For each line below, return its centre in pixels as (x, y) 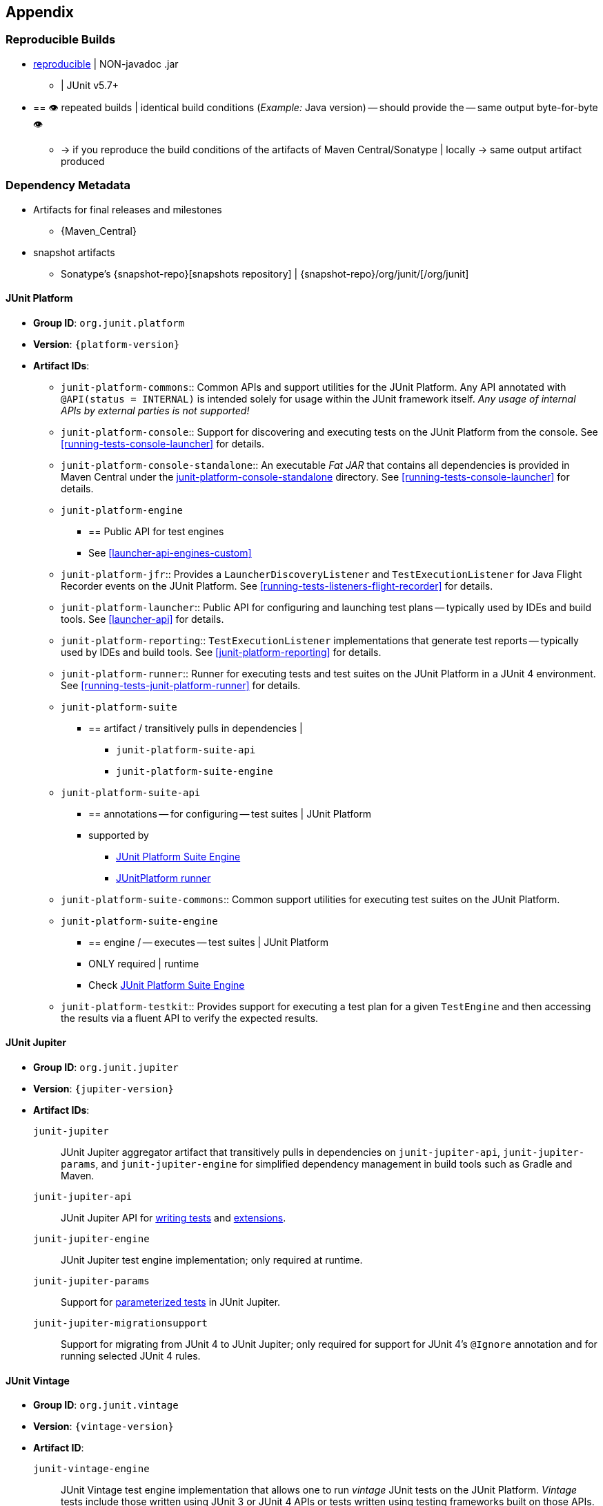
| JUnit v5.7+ (90, 85)
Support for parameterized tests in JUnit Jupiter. (171, 1302)
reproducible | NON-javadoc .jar (106, 64)
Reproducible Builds (61, 40)
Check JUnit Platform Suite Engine (167, 985)
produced (83, 161)
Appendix (40, 12)
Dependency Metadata (68, 185)
